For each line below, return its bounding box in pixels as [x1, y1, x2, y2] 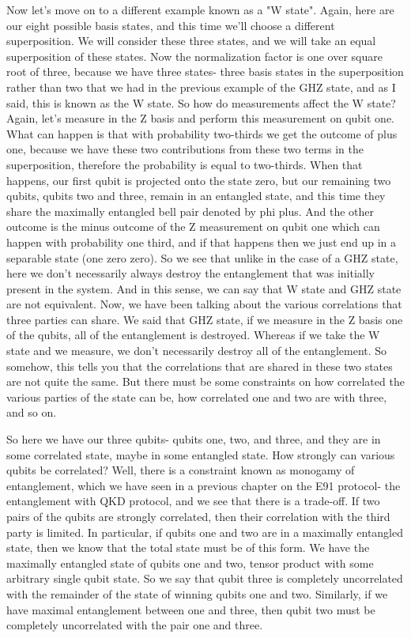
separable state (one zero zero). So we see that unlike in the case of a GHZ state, [6, 249, 398, 266]
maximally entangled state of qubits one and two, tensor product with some [6, 554, 374, 571]
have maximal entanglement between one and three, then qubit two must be [6, 601, 375, 617]
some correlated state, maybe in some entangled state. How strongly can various [6, 446, 395, 462]
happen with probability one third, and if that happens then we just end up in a [6, 233, 397, 250]
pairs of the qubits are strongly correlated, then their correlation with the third [6, 508, 390, 524]
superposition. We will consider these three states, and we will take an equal [6, 32, 376, 49]
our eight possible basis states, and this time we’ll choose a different [6, 17, 335, 33]
